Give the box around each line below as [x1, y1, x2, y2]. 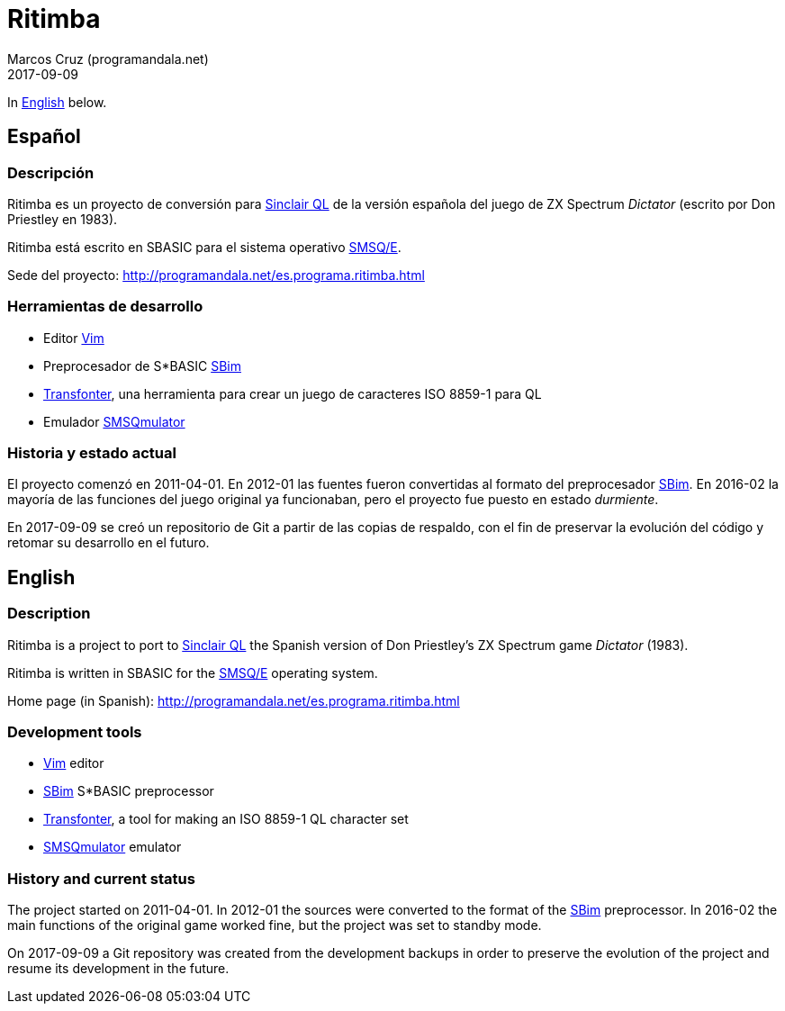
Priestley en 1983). [7, 211, 118, 227]
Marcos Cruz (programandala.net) [7, 50, 209, 67]
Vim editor [43, 755, 104, 772]
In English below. [7, 94, 107, 110]
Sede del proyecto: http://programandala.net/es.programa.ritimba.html [7, 266, 425, 283]
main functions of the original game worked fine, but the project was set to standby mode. [7, 917, 542, 934]
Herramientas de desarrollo [7, 297, 203, 316]
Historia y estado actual [7, 444, 176, 463]
